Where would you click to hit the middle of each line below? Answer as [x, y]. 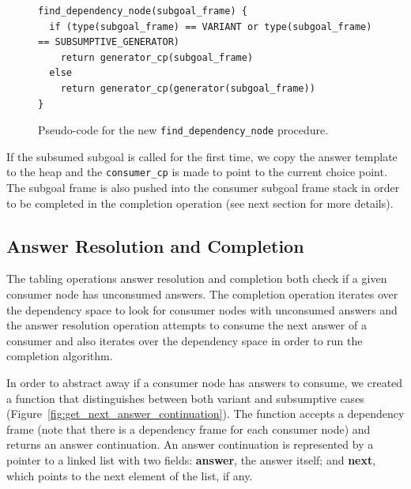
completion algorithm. [60, 356]
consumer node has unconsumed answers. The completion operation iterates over [202, 294]
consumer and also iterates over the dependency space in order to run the [185, 340]
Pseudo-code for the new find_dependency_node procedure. [183, 130]
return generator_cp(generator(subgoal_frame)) [188, 88]
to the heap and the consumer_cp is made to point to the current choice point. [197, 172]
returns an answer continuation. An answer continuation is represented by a [190, 444]
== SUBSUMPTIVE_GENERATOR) [109, 42]
